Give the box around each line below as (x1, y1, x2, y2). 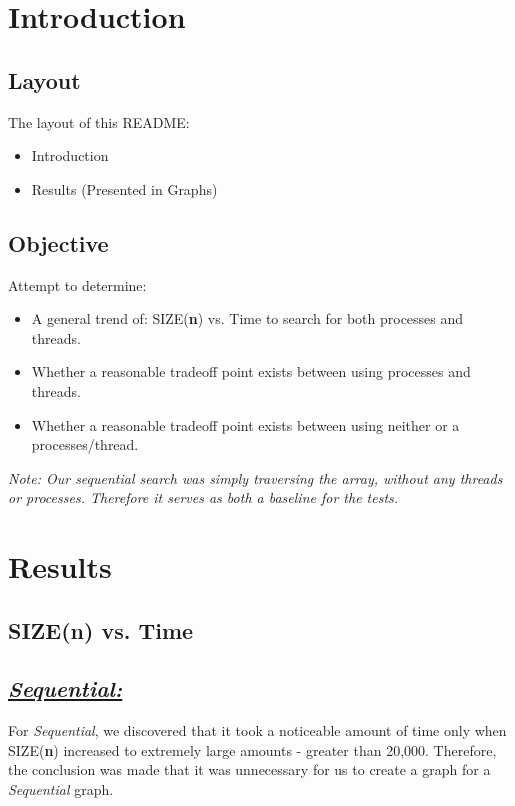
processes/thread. (31, 434, 139, 455)
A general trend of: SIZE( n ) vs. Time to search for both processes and (31, 308, 464, 329)
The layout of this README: (8, 111, 190, 132)
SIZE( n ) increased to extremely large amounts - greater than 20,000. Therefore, (8, 739, 497, 760)
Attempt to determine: (8, 274, 147, 295)
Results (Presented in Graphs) (31, 178, 218, 199)
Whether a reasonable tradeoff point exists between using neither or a (31, 414, 460, 435)
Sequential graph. (8, 779, 114, 800)
